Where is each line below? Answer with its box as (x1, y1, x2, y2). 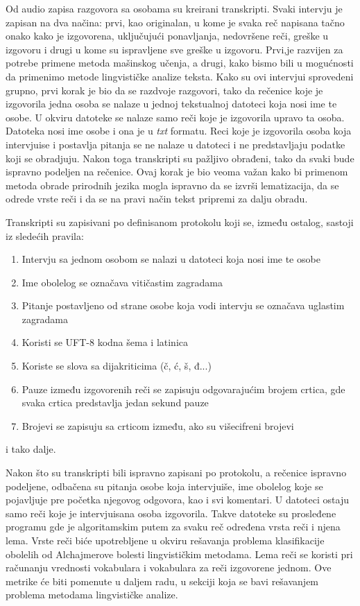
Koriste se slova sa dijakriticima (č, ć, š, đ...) (22, 358, 212, 373)
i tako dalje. (6, 442, 56, 456)
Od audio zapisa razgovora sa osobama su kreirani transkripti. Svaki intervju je (6, 1, 343, 15)
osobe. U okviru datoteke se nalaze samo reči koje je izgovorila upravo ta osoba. (6, 110, 345, 124)
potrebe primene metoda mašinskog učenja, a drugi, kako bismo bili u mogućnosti (6, 55, 354, 70)
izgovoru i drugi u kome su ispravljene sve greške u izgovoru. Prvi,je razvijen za (6, 42, 343, 56)
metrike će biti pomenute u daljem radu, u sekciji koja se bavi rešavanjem (6, 573, 319, 588)
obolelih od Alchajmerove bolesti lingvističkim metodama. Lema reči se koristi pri (6, 546, 353, 561)
